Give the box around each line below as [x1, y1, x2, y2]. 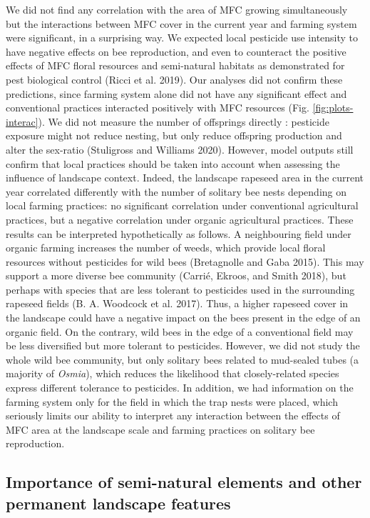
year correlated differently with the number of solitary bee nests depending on [6, 184, 347, 199]
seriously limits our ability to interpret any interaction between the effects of [6, 408, 340, 423]
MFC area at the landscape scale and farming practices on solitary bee [6, 422, 315, 437]
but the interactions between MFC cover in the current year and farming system [6, 16, 357, 31]
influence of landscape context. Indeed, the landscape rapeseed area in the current [6, 170, 364, 185]
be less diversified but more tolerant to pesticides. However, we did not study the [6, 338, 360, 353]
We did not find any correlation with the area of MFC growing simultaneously [6, 2, 348, 16]
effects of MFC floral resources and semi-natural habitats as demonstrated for [6, 58, 345, 73]
